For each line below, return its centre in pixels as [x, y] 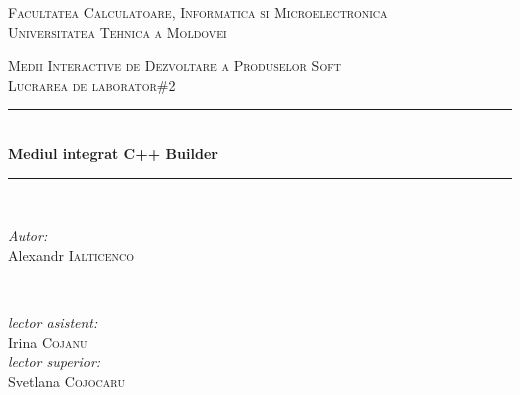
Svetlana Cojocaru [66, 380]
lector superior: [54, 361]
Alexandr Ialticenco [71, 254]
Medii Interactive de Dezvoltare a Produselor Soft [174, 65]
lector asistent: [53, 321]
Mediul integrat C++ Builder [113, 152]
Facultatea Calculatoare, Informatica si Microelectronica [198, 12]
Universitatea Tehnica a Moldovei [117, 31]
